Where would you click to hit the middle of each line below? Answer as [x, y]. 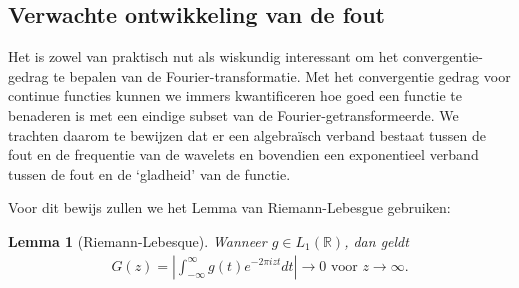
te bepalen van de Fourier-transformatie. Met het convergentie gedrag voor [282, 75]
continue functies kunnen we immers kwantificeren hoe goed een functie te [235, 95]
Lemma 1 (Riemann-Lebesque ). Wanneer [137, 240]
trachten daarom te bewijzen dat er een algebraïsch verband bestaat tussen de [247, 134]
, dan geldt [376, 240]
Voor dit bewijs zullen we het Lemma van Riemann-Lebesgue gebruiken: [229, 207]
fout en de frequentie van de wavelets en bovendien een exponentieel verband [243, 154]
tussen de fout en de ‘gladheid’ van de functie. [149, 173]
